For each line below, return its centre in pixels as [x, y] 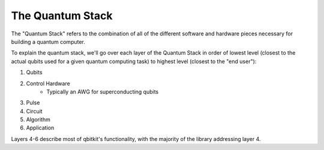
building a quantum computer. [48, 41]
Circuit [34, 111]
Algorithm [38, 119]
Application [40, 128]
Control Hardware [48, 83]
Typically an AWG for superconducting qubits [103, 91]
